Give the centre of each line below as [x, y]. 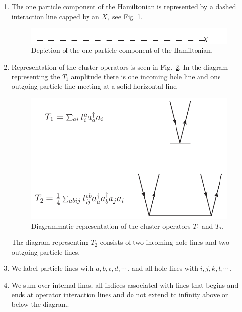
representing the [36, 76]
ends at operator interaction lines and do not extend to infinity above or [120, 294]
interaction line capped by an [55, 16]
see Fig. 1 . [128, 16]
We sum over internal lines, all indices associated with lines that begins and [125, 284]
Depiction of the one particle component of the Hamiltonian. [122, 50]
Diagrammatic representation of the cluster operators [111, 226]
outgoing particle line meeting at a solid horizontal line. [95, 86]
